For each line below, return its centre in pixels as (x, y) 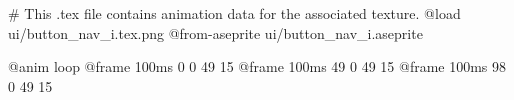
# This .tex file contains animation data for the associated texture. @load (234, 13)
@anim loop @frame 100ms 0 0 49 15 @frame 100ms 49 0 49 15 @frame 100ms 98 (257, 66)
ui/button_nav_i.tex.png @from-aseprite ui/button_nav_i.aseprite (215, 32)
